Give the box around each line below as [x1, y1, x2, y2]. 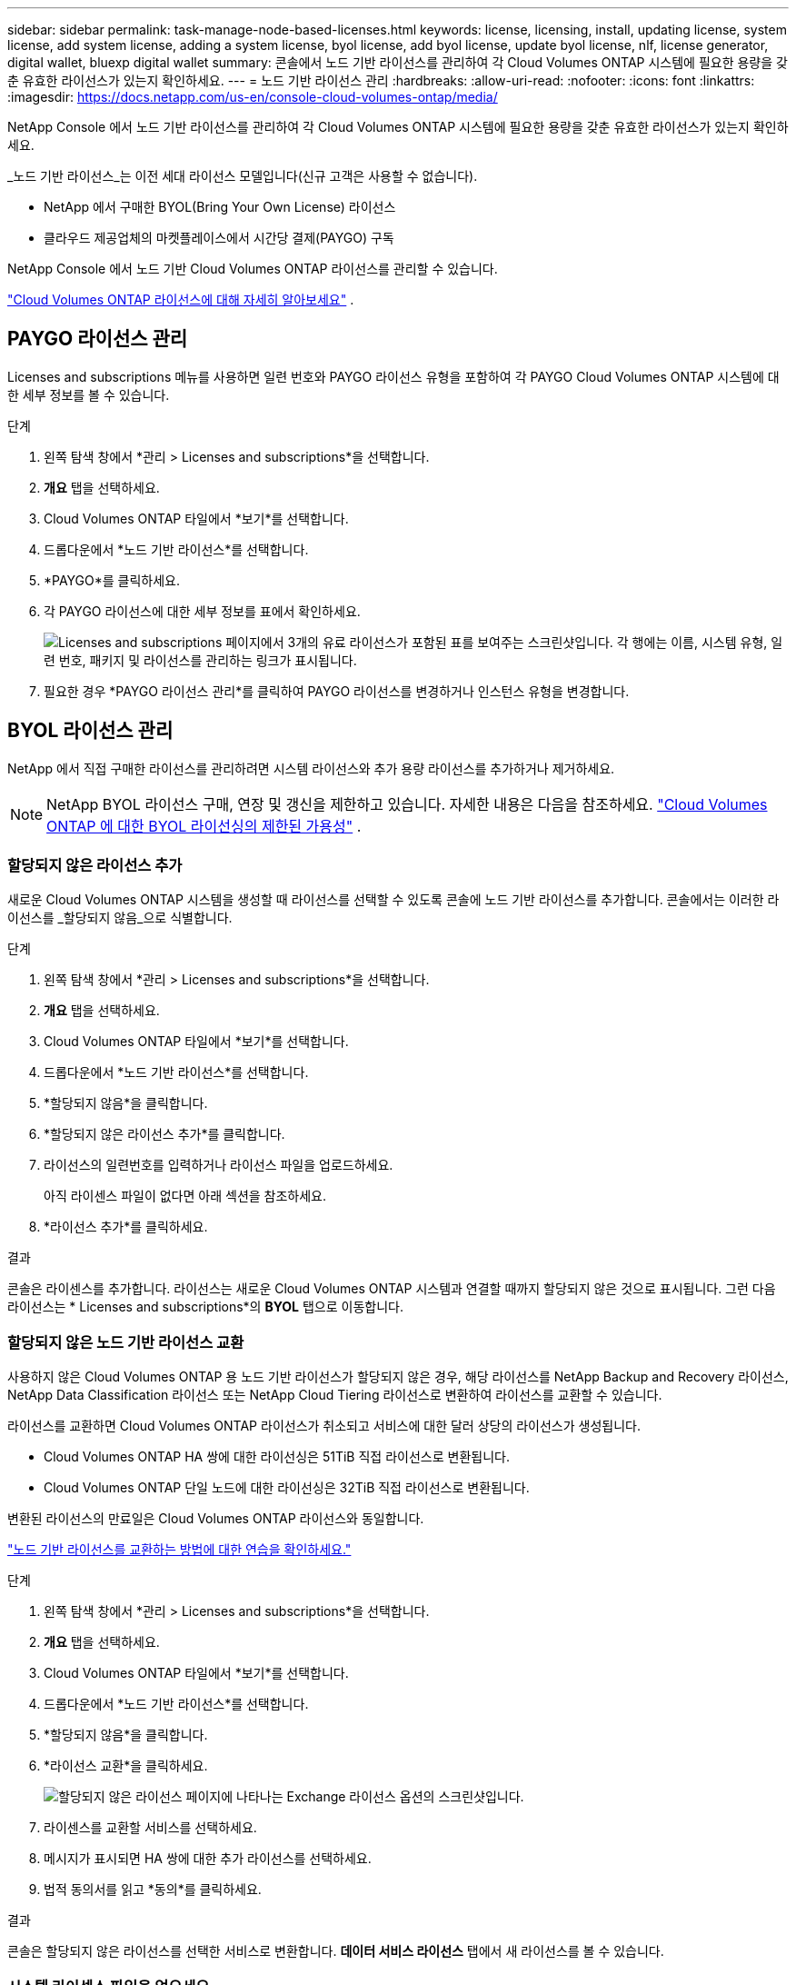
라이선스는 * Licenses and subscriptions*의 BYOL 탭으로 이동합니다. [7, 1299, 403, 1315]
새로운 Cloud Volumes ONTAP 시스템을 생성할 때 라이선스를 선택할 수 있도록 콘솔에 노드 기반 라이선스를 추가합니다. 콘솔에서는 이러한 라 [7, 892, 780, 908]
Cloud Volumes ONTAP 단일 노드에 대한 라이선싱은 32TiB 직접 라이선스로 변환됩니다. [44, 1480, 530, 1496]
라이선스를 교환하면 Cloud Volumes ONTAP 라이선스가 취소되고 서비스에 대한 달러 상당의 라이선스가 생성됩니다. [7, 1418, 641, 1434]
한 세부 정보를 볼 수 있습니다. [7, 386, 170, 403]
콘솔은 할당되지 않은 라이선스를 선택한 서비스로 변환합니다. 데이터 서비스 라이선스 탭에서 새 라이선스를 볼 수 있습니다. [7, 1943, 664, 1960]
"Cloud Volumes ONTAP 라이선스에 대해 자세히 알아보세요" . [7, 292, 354, 307]
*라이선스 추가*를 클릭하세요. [44, 1219, 208, 1235]
